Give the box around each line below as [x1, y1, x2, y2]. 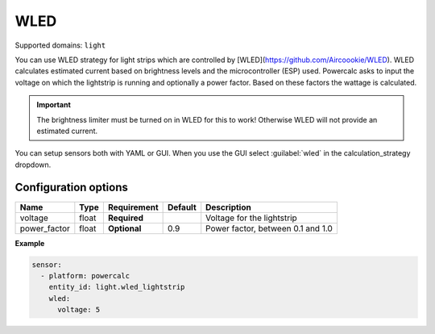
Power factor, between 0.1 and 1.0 [205, 223, 333, 234]
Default [167, 202, 197, 213]
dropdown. [14, 160, 52, 169]
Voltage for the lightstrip [205, 212, 297, 223]
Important [36, 100, 72, 110]
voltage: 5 [57, 305, 101, 315]
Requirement [107, 202, 159, 213]
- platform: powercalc [40, 271, 130, 280]
